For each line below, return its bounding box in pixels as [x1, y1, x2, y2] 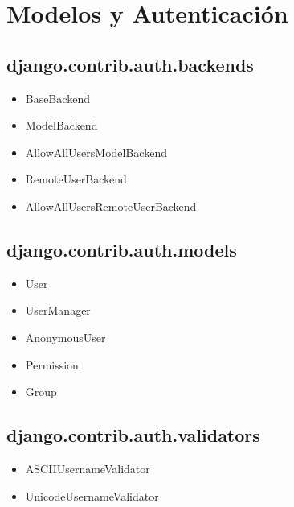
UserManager [25, 302, 91, 319]
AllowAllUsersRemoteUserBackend [25, 197, 197, 214]
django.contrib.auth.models [6, 237, 237, 262]
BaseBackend [25, 89, 90, 106]
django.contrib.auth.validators [6, 422, 260, 447]
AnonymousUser [25, 328, 106, 345]
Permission [25, 356, 79, 373]
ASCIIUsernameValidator [25, 460, 150, 476]
